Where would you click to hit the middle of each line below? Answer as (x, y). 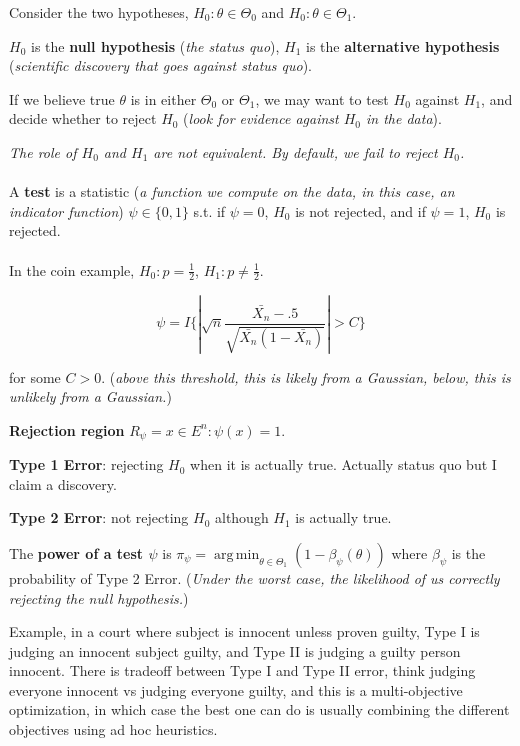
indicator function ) (66, 210)
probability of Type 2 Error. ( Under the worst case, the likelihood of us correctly (254, 577)
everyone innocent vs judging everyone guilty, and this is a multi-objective (236, 689)
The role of (43, 151)
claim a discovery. (63, 483)
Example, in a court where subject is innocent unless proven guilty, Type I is (244, 631)
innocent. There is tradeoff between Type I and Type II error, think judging (242, 670)
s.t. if (209, 210)
